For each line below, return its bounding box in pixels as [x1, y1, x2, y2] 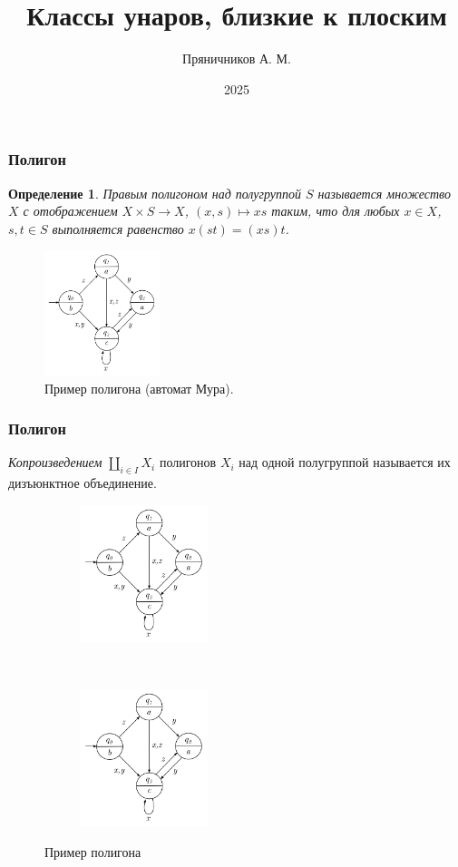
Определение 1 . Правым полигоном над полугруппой [8, 183, 301, 202]
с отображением [23, 201, 118, 220]
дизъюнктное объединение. [8, 473, 157, 492]
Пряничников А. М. [182, 49, 291, 68]
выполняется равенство [52, 219, 184, 238]
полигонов [159, 453, 217, 472]
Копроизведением [8, 453, 102, 472]
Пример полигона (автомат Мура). [44, 378, 234, 397]
